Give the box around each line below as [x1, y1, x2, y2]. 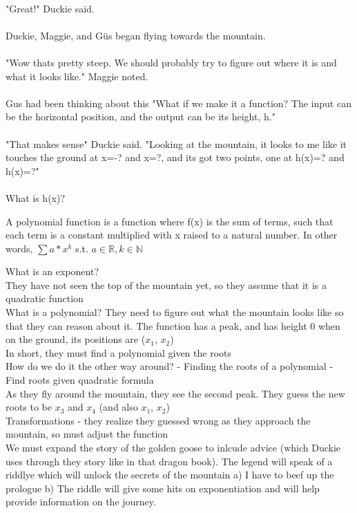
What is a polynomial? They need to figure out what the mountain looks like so [6, 305, 344, 319]
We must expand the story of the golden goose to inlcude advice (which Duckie [6, 440, 341, 454]
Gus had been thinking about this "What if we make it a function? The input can [6, 95, 351, 110]
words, [6, 241, 33, 255]
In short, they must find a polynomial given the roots [6, 345, 231, 360]
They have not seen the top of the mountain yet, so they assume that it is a [6, 277, 327, 292]
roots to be [6, 400, 52, 414]
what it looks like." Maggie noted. [6, 68, 148, 83]
